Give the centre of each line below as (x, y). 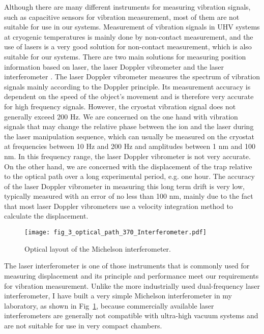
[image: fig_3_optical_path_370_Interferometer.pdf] (115, 233)
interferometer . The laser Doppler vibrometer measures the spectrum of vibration (132, 77)
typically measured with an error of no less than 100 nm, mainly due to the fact (129, 196)
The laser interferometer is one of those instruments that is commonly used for (127, 266)
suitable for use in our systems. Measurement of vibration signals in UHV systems (132, 27)
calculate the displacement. (46, 216)
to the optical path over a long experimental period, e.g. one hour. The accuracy (129, 176)
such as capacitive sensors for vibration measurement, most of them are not (122, 17)
